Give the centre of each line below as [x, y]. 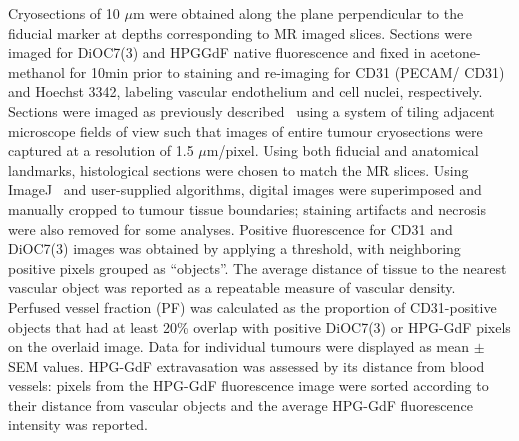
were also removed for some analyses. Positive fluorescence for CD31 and [230, 228]
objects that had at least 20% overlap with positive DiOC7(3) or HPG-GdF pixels [259, 326]
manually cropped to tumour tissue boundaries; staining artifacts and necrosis [247, 208]
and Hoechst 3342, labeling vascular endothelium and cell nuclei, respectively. [245, 91]
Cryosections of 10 [64, 13]
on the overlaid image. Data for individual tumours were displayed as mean [239, 346]
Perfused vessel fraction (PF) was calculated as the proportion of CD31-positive [252, 306]
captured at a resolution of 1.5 [101, 150]
